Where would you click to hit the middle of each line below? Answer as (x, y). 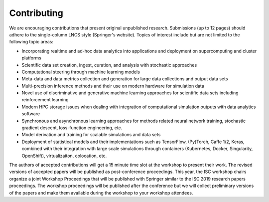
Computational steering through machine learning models (81, 72)
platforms (32, 58)
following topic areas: (31, 42)
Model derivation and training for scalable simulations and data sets (91, 135)
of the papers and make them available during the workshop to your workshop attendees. (101, 193)
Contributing (36, 13)
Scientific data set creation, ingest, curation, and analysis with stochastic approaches (109, 65)
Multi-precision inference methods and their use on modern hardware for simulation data (113, 86)
